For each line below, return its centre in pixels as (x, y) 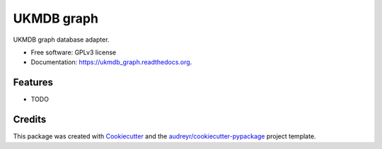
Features (33, 82)
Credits (30, 120)
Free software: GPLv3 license (74, 52)
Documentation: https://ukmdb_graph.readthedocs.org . (111, 62)
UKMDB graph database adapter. (61, 40)
